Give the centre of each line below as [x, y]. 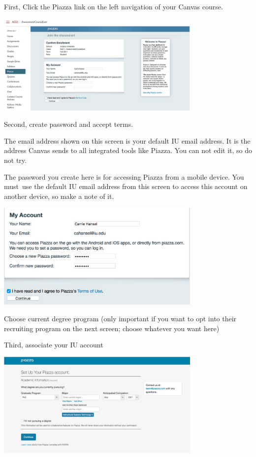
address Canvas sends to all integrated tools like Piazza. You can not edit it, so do [128, 150]
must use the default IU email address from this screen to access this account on [126, 186]
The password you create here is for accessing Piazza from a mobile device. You [124, 176]
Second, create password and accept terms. [69, 124]
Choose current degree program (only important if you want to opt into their [120, 318]
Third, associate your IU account [54, 345]
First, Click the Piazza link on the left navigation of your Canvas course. [113, 6]
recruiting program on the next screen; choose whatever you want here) [112, 328]
